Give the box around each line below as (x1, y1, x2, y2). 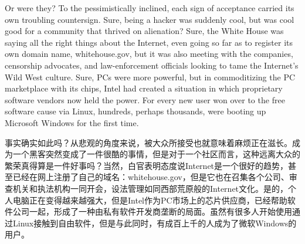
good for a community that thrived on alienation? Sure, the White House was (5, 25, 284, 37)
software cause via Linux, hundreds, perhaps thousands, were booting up (5, 105, 266, 117)
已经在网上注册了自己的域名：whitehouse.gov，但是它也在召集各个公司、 (12, 171, 289, 183)
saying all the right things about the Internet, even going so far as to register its (5, 36, 293, 48)
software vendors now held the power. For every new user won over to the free (5, 93, 285, 106)
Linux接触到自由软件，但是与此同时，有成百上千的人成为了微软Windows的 (12, 216, 297, 229)
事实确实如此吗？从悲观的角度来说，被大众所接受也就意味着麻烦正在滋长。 (5, 136, 292, 148)
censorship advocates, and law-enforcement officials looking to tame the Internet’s (5, 59, 299, 71)
